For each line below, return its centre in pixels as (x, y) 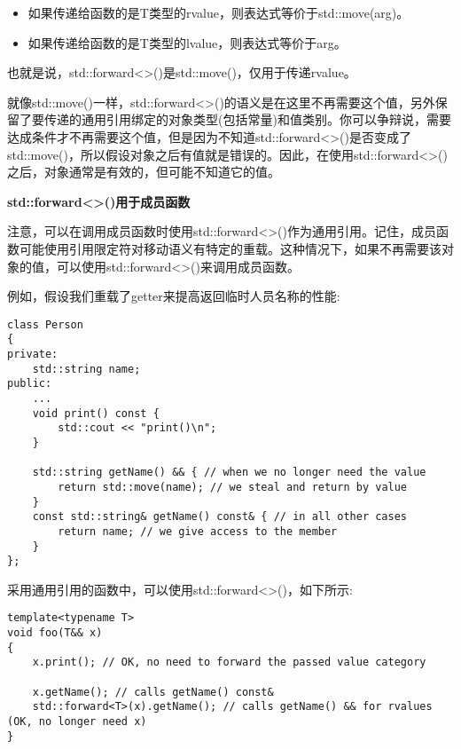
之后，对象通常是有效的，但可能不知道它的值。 (144, 172)
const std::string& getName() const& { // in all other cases (220, 517)
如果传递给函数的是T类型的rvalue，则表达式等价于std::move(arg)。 (219, 12)
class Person (45, 324)
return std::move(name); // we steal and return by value (233, 487)
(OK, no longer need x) (77, 722)
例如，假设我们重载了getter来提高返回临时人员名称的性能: (174, 296)
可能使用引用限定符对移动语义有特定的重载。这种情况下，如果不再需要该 (230, 248)
